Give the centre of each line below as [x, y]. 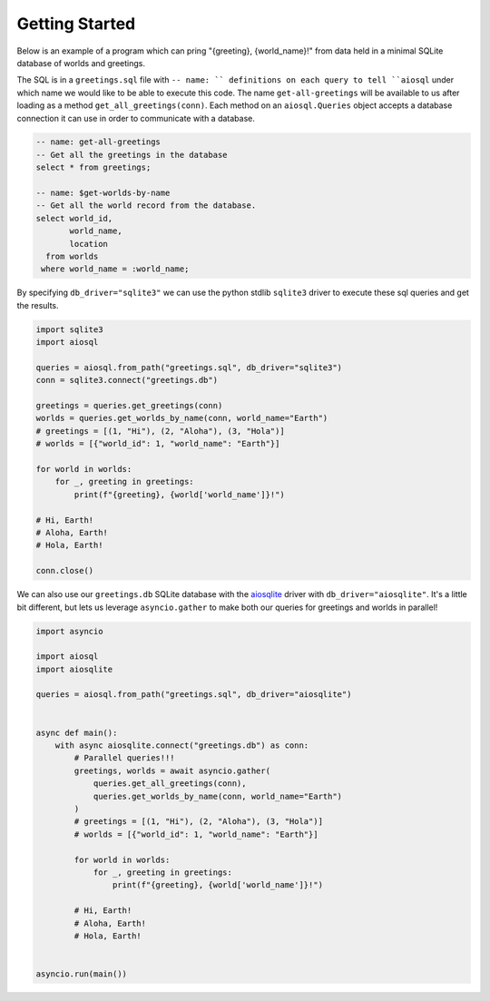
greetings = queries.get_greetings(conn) [129, 406]
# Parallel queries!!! [125, 758]
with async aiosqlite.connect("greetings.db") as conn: [182, 746]
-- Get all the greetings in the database [132, 155]
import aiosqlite [74, 669]
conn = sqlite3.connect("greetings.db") [127, 380]
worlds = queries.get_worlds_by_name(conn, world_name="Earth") [182, 418]
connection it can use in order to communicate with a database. [136, 118]
